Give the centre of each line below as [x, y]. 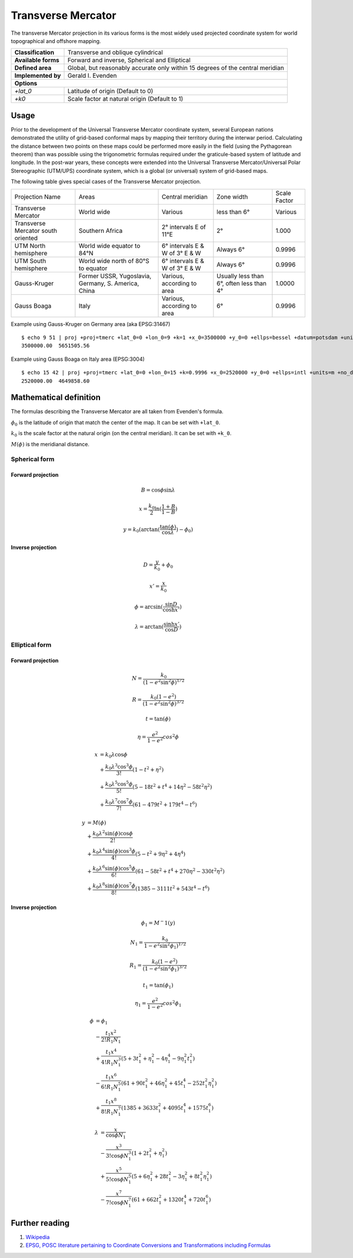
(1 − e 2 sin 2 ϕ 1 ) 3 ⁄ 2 [165, 969]
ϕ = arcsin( [149, 607]
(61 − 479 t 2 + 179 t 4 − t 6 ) [165, 804]
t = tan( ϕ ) [158, 719]
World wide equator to [109, 246]
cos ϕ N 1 [116, 1136]
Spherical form [33, 459]
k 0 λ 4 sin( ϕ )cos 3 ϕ [114, 851]
